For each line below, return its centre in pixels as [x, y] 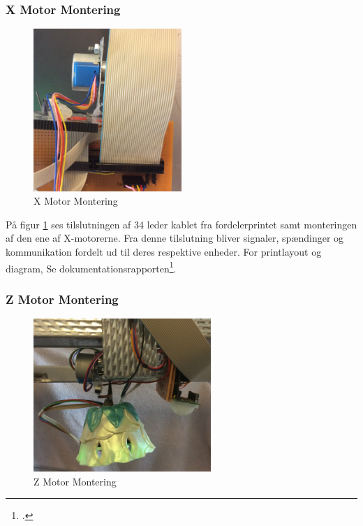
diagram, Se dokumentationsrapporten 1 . [91, 267]
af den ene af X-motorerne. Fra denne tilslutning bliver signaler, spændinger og [175, 238]
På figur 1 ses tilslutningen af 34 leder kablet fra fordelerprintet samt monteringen [181, 224]
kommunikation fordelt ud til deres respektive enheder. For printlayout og [164, 251]
